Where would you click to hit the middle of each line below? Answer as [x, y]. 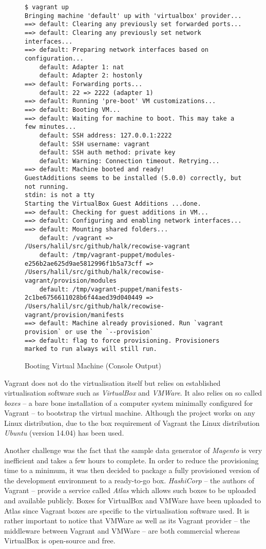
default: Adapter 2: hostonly [91, 76]
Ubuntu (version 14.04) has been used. [64, 433]
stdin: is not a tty [60, 195]
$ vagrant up [47, 7]
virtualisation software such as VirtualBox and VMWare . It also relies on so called [133, 393]
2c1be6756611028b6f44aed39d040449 [84, 298]
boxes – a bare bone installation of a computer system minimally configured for [129, 403]
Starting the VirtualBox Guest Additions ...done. [113, 204]
